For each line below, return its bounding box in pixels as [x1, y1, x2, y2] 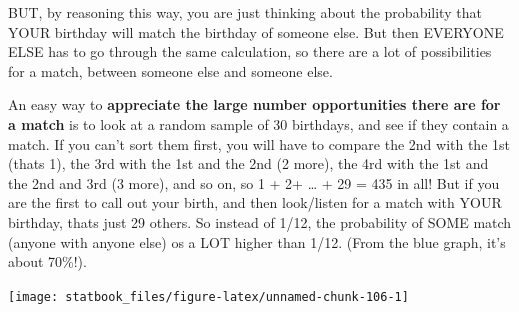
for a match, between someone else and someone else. [8, 60, 333, 81]
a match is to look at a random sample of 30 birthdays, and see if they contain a [8, 113, 509, 134]
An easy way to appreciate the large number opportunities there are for [8, 94, 501, 115]
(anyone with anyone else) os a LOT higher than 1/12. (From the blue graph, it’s [8, 231, 506, 252]
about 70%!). [8, 251, 87, 272]
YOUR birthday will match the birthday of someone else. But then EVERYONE [8, 21, 504, 42]
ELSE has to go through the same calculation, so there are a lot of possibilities [8, 41, 492, 62]
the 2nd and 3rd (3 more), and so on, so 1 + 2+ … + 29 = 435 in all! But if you [8, 172, 500, 193]
